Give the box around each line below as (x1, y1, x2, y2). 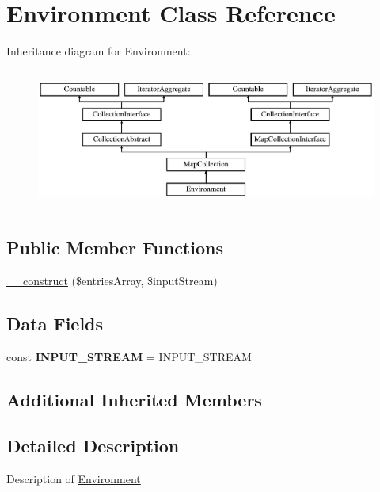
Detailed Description (6, 433, 180, 458)
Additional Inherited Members (6, 387, 262, 411)
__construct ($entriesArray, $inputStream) (6, 272, 218, 288)
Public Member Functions (6, 235, 223, 259)
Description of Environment (6, 471, 141, 487)
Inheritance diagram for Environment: (6, 43, 191, 59)
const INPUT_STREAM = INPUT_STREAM (6, 348, 252, 364)
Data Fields (6, 311, 104, 335)
